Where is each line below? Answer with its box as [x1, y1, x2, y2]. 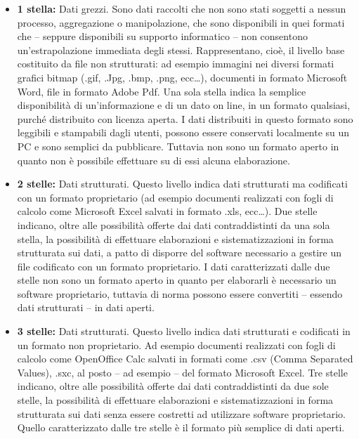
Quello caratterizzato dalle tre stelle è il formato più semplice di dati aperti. [17, 420, 345, 435]
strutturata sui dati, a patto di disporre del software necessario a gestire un [17, 245, 342, 260]
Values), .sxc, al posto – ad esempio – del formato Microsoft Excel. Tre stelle [17, 365, 348, 379]
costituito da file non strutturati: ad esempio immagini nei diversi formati [17, 56, 334, 71]
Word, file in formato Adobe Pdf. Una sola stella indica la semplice [17, 84, 306, 98]
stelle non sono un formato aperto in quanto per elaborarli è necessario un [17, 273, 337, 287]
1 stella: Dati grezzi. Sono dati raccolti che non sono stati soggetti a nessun [17, 1, 346, 15]
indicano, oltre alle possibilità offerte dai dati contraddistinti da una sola [17, 217, 330, 232]
